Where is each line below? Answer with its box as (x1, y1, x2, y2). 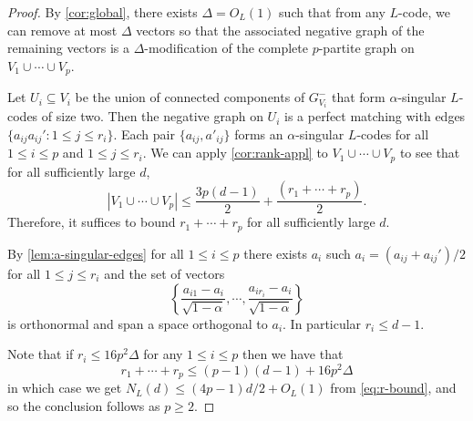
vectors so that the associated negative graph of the (136, 20, 425, 39)
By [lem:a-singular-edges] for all (7, 243, 184, 262)
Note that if (7, 344, 74, 364)
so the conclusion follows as (7, 395, 160, 415)
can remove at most (7, 20, 118, 39)
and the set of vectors (104, 263, 225, 282)
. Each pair (113, 124, 175, 143)
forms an (234, 124, 283, 143)
